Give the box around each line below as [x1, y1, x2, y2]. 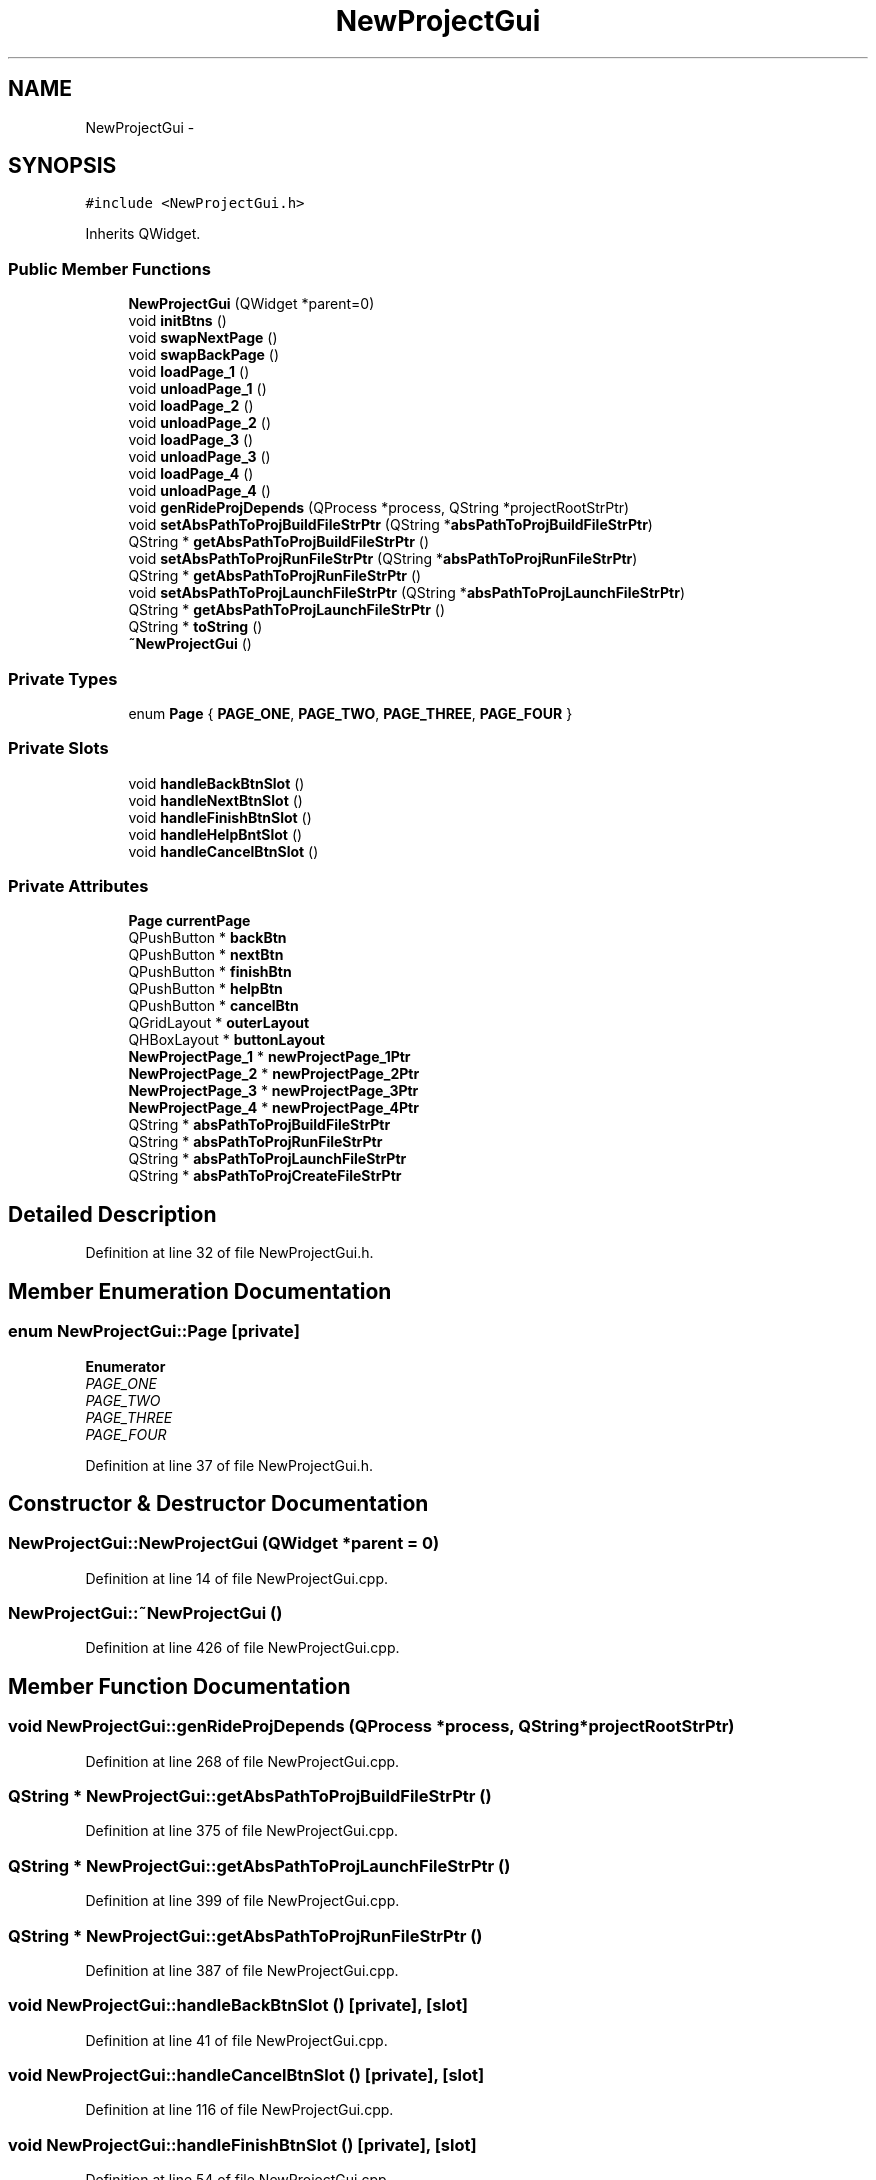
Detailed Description [8, 1201, 217, 1227]
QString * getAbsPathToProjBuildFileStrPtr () [128, 533, 429, 551]
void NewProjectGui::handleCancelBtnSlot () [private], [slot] [8, 2065, 485, 2086]
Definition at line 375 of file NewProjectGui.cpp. [85, 1822, 398, 1840]
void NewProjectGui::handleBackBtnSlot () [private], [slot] [8, 1995, 469, 2016]
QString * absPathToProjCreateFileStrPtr [128, 1167, 402, 1185]
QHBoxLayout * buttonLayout [128, 1031, 325, 1049]
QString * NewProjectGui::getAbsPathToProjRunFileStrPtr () [8, 1925, 483, 1946]
